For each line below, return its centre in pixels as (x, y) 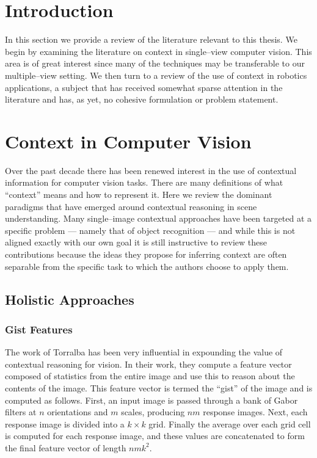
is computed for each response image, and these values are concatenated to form (155, 436)
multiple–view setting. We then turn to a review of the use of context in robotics (156, 75)
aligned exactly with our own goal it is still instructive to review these (136, 242)
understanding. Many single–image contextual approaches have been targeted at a (158, 218)
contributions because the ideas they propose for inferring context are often (146, 254)
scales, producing (153, 412)
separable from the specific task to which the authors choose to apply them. (147, 266)
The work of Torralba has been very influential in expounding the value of (144, 352)
